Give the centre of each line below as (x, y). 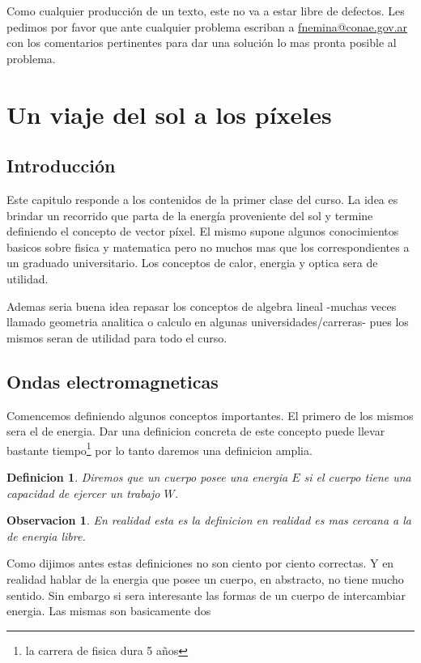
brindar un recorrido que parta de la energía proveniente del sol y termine (190, 215)
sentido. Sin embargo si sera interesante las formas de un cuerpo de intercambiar (206, 595)
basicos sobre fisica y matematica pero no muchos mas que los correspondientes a (208, 246)
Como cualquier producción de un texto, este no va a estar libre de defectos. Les (206, 11)
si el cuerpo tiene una (357, 476)
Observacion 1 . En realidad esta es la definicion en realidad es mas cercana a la (209, 520)
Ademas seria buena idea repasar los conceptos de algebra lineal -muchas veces (202, 306)
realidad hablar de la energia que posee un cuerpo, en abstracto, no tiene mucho (205, 578)
